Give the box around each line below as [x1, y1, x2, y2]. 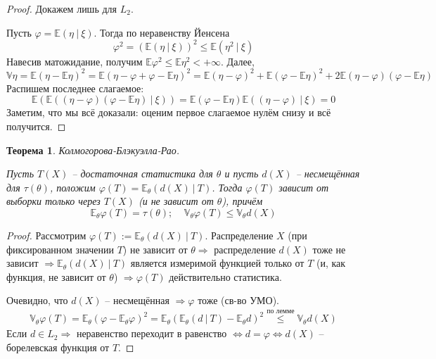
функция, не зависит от [6, 269, 106, 284]
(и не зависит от [138, 194, 214, 208]
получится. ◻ [6, 118, 66, 133]
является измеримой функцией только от [130, 256, 304, 270]
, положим [49, 179, 96, 194]
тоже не [312, 241, 346, 256]
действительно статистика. [169, 269, 282, 284]
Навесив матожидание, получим [6, 53, 143, 68]
